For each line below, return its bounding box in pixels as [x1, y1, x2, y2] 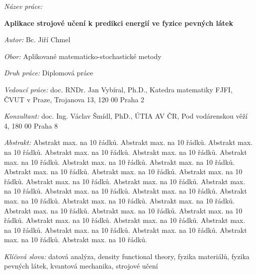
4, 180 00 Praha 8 [4, 120, 58, 131]
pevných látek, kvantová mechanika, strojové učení [4, 261, 158, 271]
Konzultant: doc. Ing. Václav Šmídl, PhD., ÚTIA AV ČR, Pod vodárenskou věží [4, 111, 248, 121]
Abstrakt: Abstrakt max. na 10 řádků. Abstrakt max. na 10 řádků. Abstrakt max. [4, 137, 253, 147]
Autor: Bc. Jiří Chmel [4, 34, 71, 45]
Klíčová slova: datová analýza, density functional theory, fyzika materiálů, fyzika [4, 251, 250, 261]
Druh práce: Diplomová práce [4, 68, 93, 78]
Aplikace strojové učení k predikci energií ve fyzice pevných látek [4, 17, 233, 28]
